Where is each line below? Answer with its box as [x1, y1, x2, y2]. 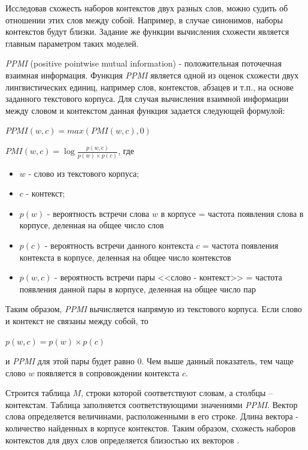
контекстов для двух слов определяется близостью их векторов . [5, 433, 240, 446]
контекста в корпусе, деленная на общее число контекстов [19, 250, 231, 263]
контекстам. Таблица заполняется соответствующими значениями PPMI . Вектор [5, 398, 298, 410]
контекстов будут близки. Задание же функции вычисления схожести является [5, 25, 289, 38]
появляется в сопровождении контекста [37, 366, 179, 379]
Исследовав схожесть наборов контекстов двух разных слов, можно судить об [5, 2, 288, 14]
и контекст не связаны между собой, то [5, 314, 149, 327]
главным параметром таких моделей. [5, 37, 139, 49]
